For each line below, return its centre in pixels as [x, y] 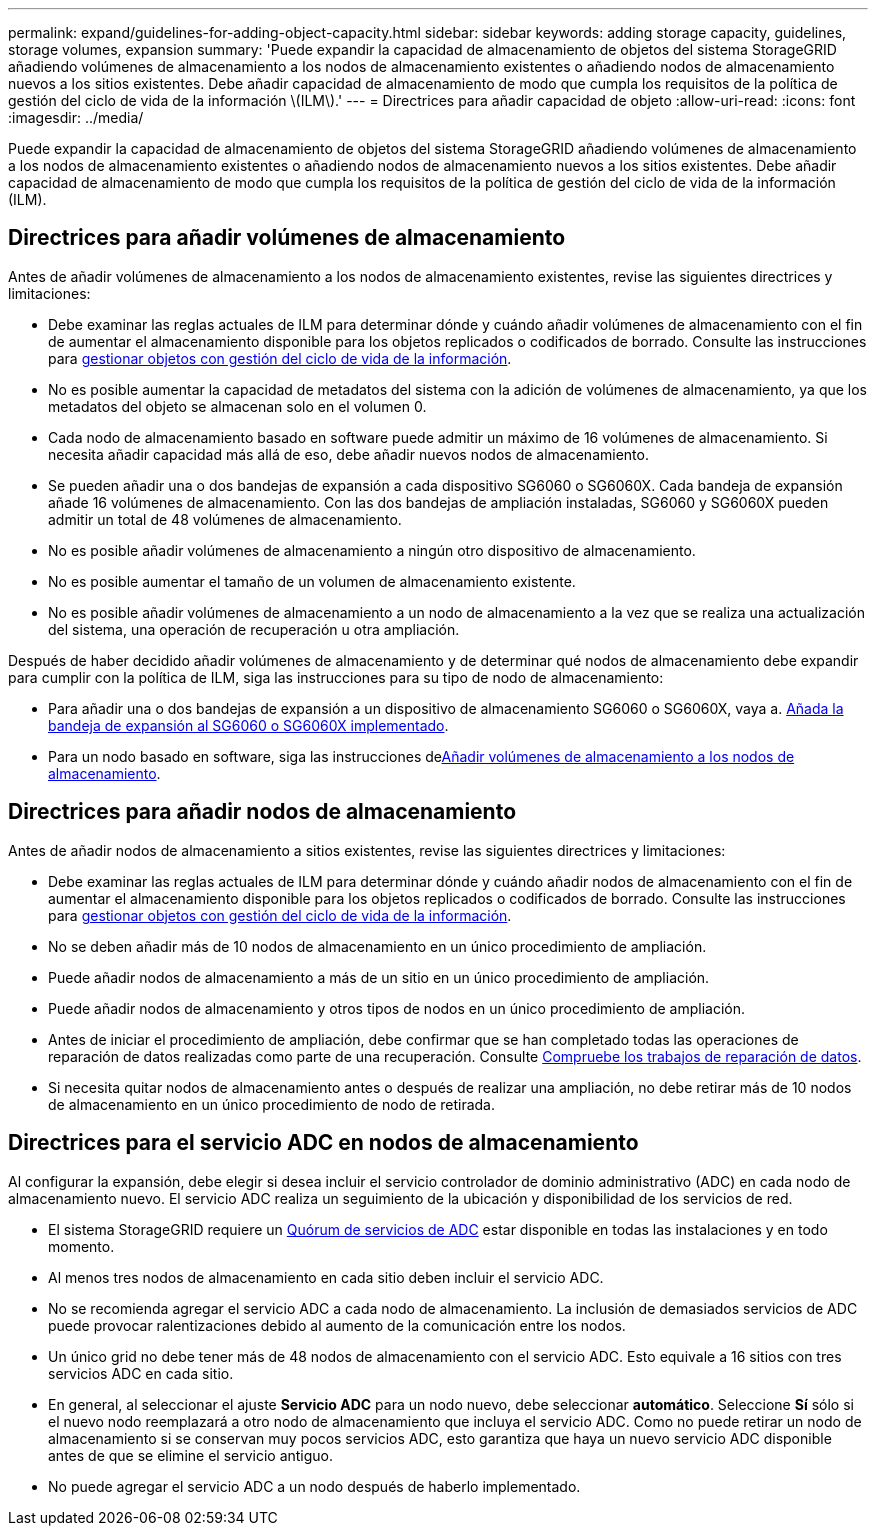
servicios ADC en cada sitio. [141, 1373]
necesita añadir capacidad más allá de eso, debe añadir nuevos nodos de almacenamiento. [348, 454]
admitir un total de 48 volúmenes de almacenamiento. [225, 519]
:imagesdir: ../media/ [76, 117]
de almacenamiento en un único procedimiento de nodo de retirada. [272, 1104]
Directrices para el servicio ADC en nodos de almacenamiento [323, 1143]
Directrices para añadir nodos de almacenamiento [262, 812]
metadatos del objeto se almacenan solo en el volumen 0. [237, 406]
